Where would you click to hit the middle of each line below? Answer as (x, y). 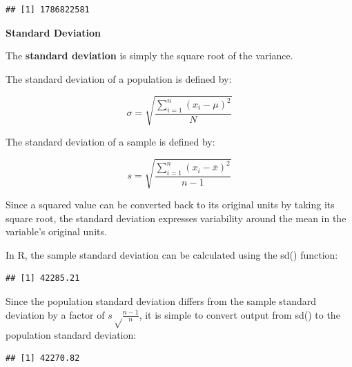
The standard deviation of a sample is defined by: (110, 141)
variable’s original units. (56, 231)
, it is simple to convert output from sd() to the (239, 314)
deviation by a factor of (55, 314)
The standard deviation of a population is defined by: (119, 78)
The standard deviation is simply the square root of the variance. (149, 56)
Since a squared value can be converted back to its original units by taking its (170, 205)
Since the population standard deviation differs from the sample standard (161, 301)
